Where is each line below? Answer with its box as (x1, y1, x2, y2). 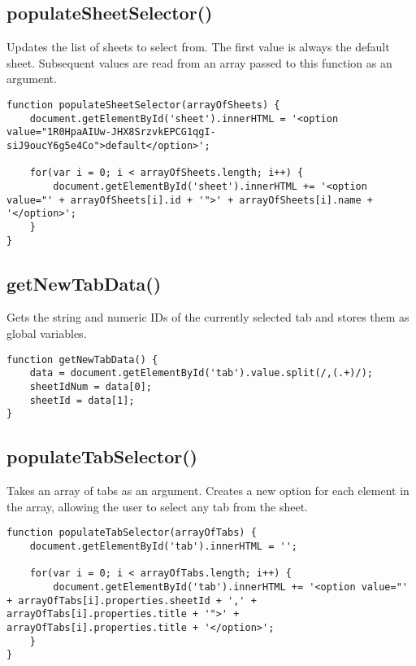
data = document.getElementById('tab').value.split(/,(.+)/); (29, 367, 374, 379)
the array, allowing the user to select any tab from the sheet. (6, 497, 308, 515)
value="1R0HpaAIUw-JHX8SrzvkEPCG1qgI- (6, 126, 216, 138)
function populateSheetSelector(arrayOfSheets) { (6, 99, 280, 111)
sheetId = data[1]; (29, 394, 135, 406)
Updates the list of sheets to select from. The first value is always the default (6, 38, 390, 55)
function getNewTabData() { (6, 353, 158, 366)
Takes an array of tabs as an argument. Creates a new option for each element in (6, 482, 409, 499)
